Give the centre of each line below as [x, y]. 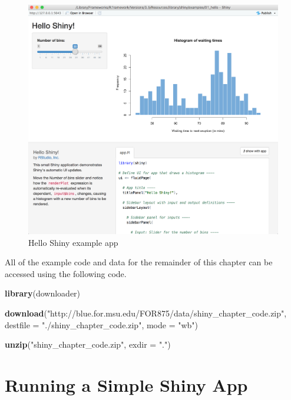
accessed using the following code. [66, 273]
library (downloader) [43, 293]
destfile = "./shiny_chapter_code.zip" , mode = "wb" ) [102, 324]
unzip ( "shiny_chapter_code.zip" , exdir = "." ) [88, 344]
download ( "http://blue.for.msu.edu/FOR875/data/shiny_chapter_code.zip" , [146, 313]
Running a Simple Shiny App [126, 384]
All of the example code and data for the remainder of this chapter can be [139, 262]
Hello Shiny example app [73, 242]
